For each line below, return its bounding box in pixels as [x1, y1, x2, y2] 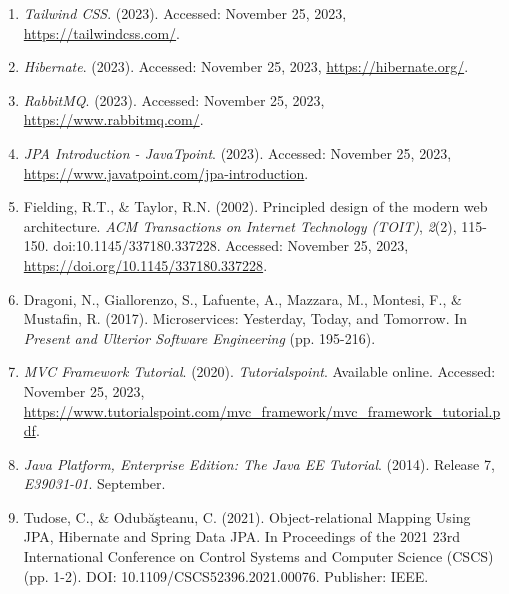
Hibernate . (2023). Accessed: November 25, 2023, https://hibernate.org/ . [23, 56, 469, 77]
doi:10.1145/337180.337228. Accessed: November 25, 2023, [53, 235, 409, 256]
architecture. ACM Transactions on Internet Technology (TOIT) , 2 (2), [23, 215, 457, 236]
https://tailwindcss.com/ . [23, 22, 180, 43]
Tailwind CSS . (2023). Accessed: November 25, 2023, [23, 3, 347, 23]
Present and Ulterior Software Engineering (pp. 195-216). [23, 327, 376, 348]
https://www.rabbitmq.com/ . [23, 109, 204, 130]
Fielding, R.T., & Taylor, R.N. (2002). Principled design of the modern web [23, 196, 488, 217]
